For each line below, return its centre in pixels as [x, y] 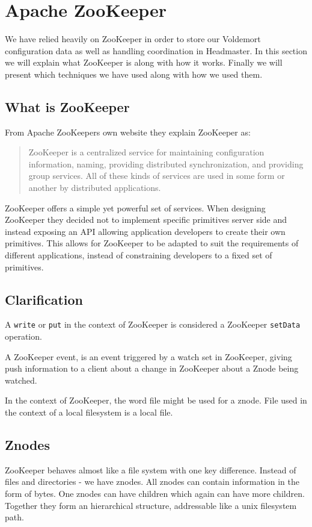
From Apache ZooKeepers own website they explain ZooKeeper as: [128, 132]
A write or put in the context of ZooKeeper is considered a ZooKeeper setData [153, 324]
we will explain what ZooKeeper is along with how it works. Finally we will [144, 62]
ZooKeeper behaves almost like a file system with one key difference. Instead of [151, 469]
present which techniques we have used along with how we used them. [134, 74]
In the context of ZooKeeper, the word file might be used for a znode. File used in [156, 400]
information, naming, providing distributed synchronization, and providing [166, 164]
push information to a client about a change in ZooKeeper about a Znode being [152, 368]
